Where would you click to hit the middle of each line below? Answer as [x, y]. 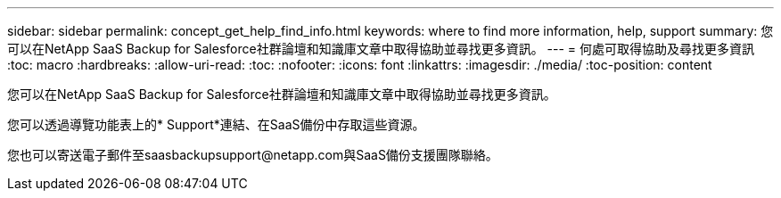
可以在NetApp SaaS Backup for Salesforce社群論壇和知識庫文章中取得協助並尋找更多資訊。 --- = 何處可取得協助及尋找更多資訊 [381, 49]
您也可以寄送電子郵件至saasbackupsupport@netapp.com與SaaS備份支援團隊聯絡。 [253, 155]
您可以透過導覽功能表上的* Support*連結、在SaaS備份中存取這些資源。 [216, 124]
